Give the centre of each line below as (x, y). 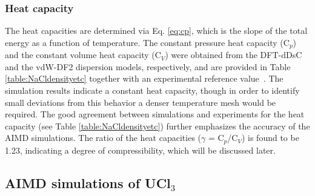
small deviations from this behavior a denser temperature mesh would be (141, 102)
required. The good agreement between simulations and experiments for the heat (155, 114)
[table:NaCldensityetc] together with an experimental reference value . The (144, 78)
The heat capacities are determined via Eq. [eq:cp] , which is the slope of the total (156, 31)
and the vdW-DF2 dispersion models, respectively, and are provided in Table (148, 66)
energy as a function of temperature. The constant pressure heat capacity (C (147, 42)
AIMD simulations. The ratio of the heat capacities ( (103, 138)
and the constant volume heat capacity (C (83, 55)
